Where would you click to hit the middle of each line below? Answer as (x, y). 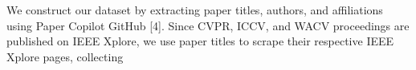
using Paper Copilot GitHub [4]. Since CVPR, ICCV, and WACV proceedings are (208, 25)
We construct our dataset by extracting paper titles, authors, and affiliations (195, 10)
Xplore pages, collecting (65, 56)
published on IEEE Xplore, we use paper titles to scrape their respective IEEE (200, 41)
